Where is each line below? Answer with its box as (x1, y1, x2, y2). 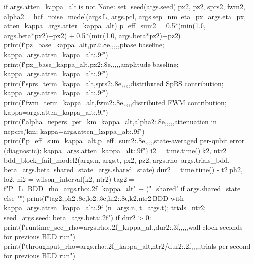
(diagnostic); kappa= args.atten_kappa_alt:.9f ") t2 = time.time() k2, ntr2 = (4, 145, 234, 155)
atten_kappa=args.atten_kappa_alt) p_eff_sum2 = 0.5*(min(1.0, (4, 21, 206, 31)
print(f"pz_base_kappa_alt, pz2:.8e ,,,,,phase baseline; (4, 40, 164, 50)
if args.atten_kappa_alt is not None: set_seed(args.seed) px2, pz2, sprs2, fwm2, (4, 1, 245, 11)
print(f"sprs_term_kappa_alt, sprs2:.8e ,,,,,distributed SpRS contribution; (4, 78, 224, 88)
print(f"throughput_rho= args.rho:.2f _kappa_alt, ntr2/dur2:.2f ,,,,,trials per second (4, 241, 251, 251)
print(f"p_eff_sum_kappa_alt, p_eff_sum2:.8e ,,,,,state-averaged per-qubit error (4, 135, 245, 146)
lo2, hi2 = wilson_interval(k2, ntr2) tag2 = (4, 174, 134, 184)
